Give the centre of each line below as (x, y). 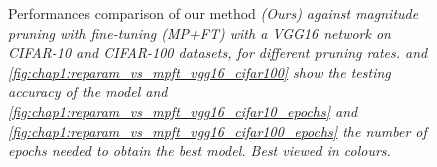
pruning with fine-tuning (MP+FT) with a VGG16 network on (199, 32)
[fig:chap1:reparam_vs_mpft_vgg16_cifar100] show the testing (199, 71)
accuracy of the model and (88, 91)
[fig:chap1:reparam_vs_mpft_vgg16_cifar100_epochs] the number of (217, 130)
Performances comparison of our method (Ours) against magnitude (213, 13)
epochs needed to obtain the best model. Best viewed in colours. (199, 150)
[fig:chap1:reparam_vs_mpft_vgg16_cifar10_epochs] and (183, 110)
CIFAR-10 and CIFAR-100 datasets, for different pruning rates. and (218, 52)
